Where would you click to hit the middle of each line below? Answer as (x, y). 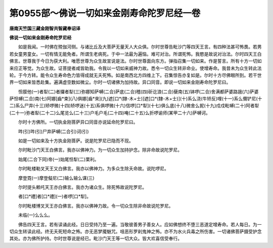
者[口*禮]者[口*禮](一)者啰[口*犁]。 (54, 196)
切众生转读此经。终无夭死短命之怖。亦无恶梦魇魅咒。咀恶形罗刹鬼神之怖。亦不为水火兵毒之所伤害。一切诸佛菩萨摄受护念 (135, 231)
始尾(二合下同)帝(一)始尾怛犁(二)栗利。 (58, 159)
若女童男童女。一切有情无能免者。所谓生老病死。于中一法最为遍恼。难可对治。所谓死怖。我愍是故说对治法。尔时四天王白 (135, 54)
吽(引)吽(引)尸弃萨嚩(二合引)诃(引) (53, 131)
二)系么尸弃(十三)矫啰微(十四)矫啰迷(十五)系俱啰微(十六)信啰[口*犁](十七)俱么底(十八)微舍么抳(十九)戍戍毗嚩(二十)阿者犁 (134, 106)
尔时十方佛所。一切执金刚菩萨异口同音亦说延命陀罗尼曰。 (78, 122)
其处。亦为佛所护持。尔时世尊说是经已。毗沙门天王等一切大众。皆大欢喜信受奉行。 (96, 238)
